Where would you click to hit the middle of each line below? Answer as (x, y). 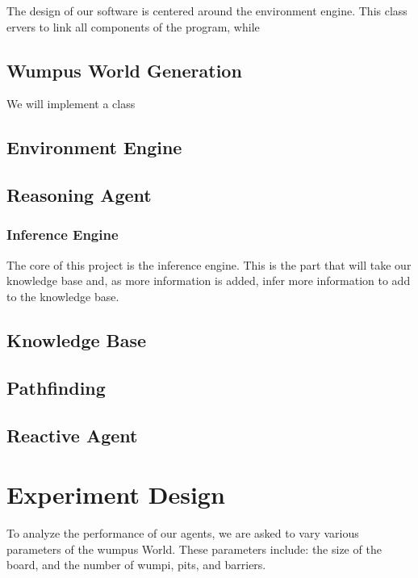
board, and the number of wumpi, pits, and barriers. (136, 565)
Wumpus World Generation (124, 70)
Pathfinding (56, 387)
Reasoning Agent (79, 195)
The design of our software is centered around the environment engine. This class (207, 10)
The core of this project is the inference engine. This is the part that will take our (209, 264)
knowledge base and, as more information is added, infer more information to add (209, 281)
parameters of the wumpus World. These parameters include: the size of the (194, 549)
